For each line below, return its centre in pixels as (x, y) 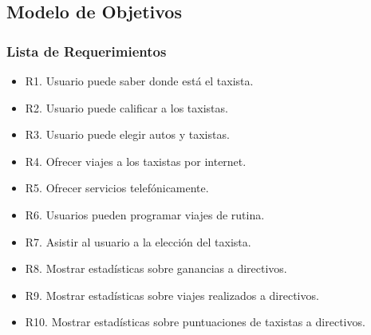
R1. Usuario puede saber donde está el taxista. (139, 81)
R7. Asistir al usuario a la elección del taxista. (138, 241)
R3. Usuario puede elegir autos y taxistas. (127, 134)
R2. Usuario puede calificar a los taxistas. (126, 107)
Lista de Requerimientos (87, 51)
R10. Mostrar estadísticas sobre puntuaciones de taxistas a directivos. (195, 322)
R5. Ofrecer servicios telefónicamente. (117, 188)
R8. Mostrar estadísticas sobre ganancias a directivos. (156, 268)
